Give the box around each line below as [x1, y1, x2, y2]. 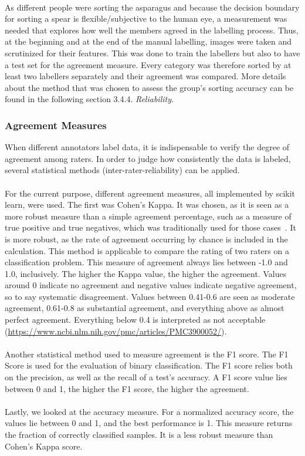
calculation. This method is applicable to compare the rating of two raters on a [5, 244, 289, 256]
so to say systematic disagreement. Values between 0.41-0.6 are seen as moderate [5, 290, 295, 302]
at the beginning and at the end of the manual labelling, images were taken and [5, 35, 292, 48]
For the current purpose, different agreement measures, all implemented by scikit [5, 187, 296, 199]
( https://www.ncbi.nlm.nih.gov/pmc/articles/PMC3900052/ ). [5, 325, 227, 337]
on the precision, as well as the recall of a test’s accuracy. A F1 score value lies [5, 371, 287, 383]
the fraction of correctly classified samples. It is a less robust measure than [5, 428, 273, 440]
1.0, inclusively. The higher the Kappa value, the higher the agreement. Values [5, 267, 287, 279]
